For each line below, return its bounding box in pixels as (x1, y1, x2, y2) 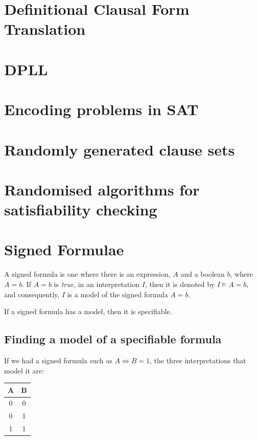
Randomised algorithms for (4, 179, 200, 200)
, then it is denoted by (145, 278, 215, 289)
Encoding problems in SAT (4, 99, 199, 120)
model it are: (4, 365, 44, 376)
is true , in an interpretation (54, 278, 139, 289)
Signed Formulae (4, 239, 124, 260)
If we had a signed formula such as (4, 355, 112, 365)
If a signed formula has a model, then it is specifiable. (4, 306, 172, 317)
